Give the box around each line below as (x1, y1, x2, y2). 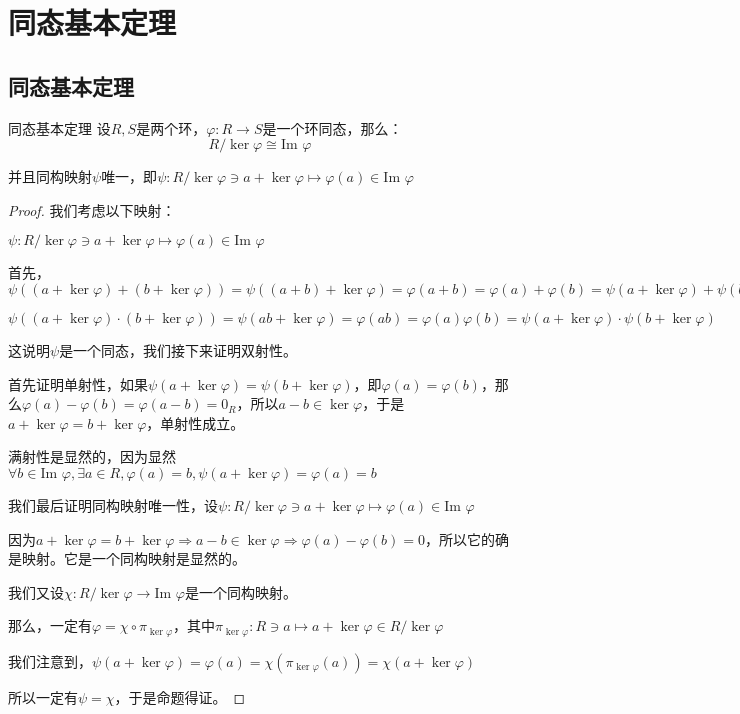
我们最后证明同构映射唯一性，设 (8, 494, 218, 515)
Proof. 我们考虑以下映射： (8, 199, 176, 220)
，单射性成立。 (146, 412, 245, 433)
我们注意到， (8, 650, 92, 671)
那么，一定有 (8, 615, 92, 636)
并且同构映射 (8, 166, 92, 187)
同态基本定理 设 (8, 117, 111, 138)
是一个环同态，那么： (262, 117, 403, 138)
